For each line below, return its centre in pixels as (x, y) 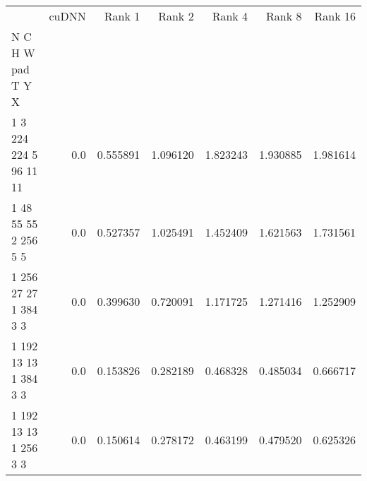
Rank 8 (284, 16)
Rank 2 (176, 16)
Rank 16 (335, 16)
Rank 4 (230, 16)
